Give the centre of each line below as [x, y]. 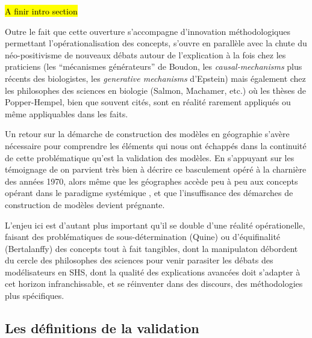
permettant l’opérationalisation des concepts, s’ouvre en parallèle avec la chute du [156, 43]
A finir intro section [41, 11]
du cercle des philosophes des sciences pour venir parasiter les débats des [139, 260]
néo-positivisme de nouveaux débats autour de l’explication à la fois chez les [145, 54]
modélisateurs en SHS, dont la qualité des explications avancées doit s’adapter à [153, 272]
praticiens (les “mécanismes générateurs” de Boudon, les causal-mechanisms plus [154, 66]
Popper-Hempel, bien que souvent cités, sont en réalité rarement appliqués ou [148, 102]
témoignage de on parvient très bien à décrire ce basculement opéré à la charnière [156, 169]
